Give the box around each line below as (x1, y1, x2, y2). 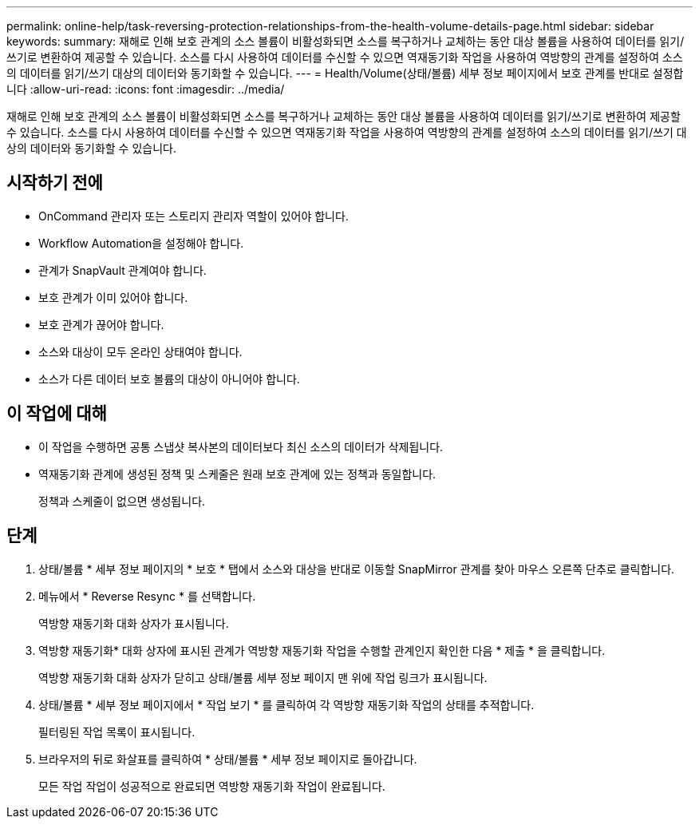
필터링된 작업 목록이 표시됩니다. (38, 724, 195, 739)
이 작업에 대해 (6, 403, 107, 424)
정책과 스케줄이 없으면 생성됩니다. (38, 494, 206, 508)
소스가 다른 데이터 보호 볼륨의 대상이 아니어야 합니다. (38, 371, 300, 386)
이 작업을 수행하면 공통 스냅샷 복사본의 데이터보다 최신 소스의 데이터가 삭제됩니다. (38, 439, 444, 454)
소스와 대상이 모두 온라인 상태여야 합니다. (38, 344, 243, 359)
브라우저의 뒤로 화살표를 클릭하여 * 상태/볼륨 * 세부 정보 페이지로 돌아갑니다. (38, 752, 417, 766)
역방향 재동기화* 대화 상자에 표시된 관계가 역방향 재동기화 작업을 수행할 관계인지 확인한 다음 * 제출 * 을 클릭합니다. (38, 643, 606, 657)
